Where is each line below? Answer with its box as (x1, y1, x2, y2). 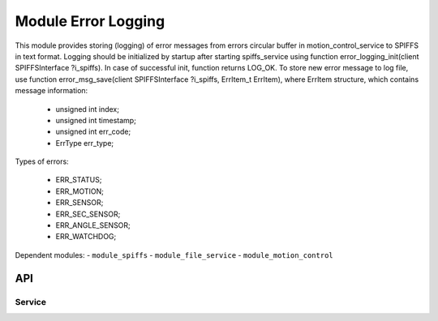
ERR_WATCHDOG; (55, 232, 117, 242)
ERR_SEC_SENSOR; (55, 209, 121, 219)
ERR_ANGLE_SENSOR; (55, 220, 131, 230)
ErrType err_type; (55, 138, 114, 148)
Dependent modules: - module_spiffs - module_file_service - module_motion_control (15, 250, 333, 259)
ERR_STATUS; (55, 175, 102, 185)
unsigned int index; (55, 104, 119, 113)
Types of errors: (15, 156, 69, 166)
